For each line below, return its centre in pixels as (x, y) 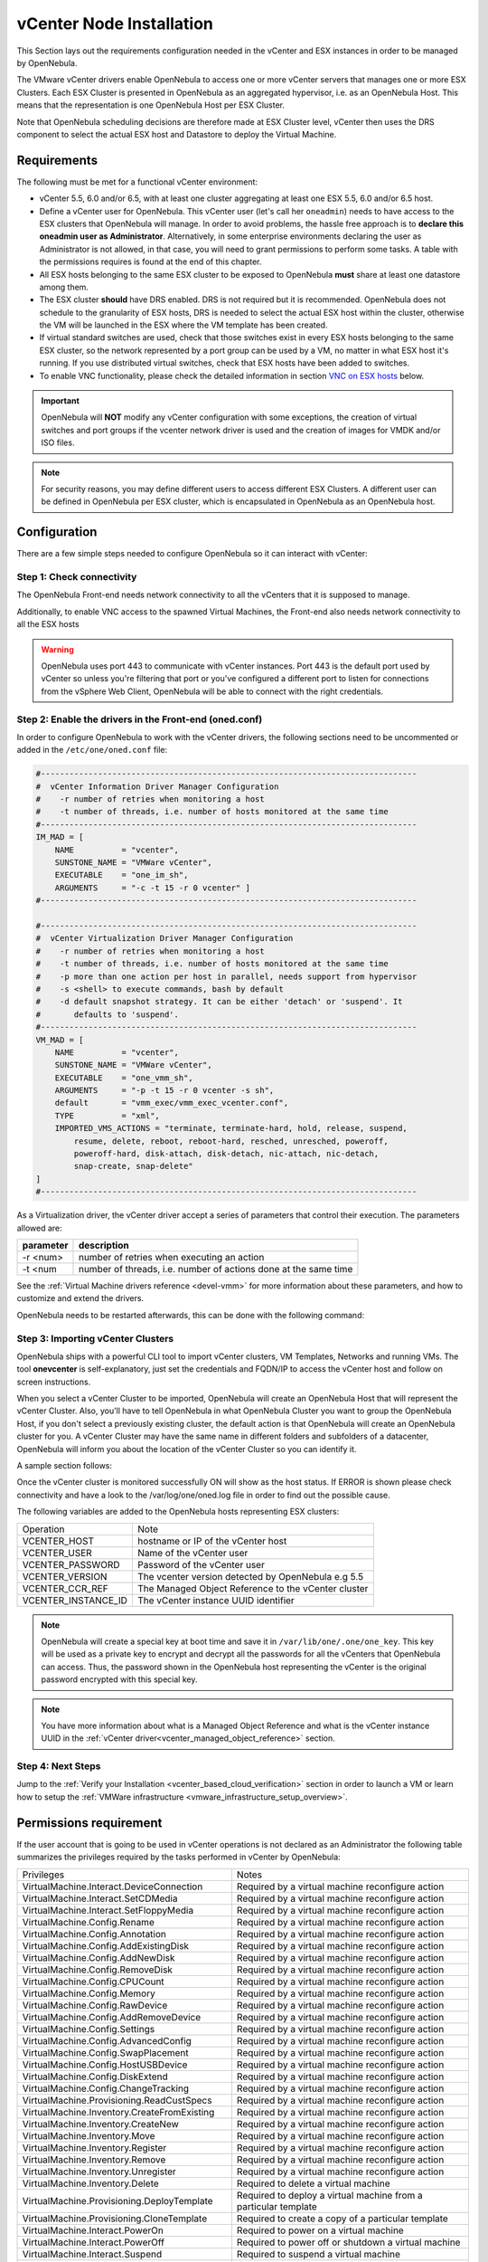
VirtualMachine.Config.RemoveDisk (98, 1970)
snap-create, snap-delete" (133, 1166)
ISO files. (58, 442)
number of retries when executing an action (171, 1257)
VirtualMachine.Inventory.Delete (91, 2183)
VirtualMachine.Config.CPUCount (93, 1982)
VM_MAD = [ (60, 1040)
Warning (57, 649)
